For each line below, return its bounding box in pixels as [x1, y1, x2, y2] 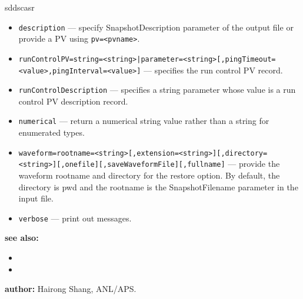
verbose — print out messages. [18, 211, 132, 224]
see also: [5, 231, 39, 244]
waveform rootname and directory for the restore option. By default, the [18, 169, 280, 182]
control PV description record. [18, 95, 128, 107]
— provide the [228, 157, 280, 170]
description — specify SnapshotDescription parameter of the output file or [18, 21, 294, 33]
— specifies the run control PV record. [144, 63, 283, 76]
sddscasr [5, 1, 35, 13]
